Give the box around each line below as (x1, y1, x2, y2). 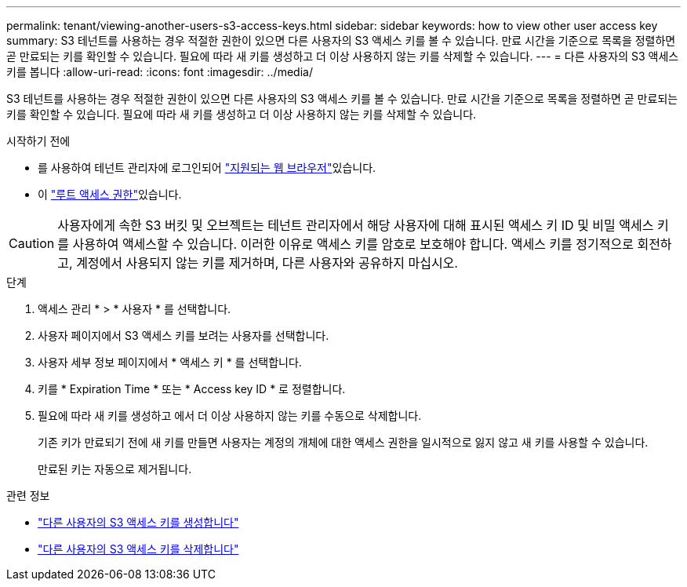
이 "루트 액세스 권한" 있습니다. (38, 188, 182, 201)
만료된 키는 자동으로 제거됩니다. (38, 462, 192, 476)
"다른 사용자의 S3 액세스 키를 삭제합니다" (38, 542, 239, 556)
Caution (9, 235, 55, 251)
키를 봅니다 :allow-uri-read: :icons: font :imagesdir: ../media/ (6, 65, 313, 78)
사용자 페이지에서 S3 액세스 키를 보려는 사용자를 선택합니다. (38, 329, 329, 342)
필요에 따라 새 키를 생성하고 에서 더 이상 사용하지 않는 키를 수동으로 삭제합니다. (38, 409, 422, 422)
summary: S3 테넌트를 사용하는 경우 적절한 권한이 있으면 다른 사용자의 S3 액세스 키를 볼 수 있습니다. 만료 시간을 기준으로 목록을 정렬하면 (6, 34, 676, 47)
